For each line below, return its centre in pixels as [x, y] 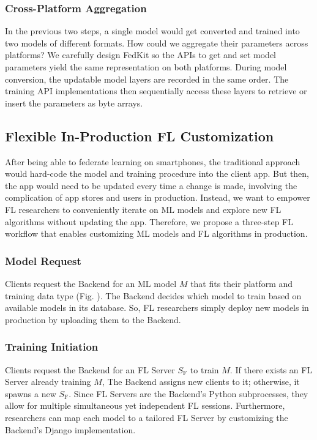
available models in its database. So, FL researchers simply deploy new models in [157, 308]
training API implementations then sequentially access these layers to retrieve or [156, 91]
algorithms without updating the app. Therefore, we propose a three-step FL [149, 221]
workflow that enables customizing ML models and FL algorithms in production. [156, 233]
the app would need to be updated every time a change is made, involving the [151, 185]
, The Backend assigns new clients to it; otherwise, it [201, 382]
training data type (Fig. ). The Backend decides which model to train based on [153, 295]
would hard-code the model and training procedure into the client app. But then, [157, 173]
